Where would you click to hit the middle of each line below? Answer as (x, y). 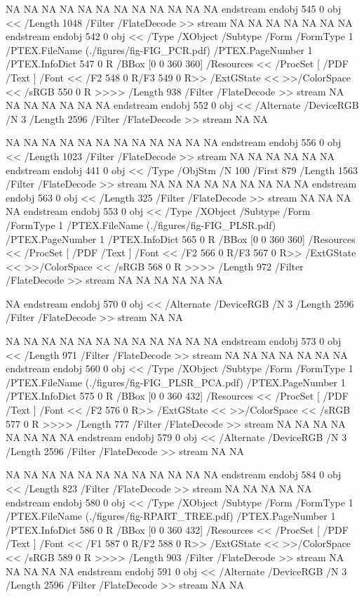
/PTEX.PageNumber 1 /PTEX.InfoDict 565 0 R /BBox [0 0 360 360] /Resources (181, 238)
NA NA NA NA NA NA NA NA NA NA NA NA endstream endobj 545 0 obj (174, 8)
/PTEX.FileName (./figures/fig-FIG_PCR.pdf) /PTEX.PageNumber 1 (159, 50)
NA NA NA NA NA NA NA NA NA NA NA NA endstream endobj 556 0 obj (174, 142)
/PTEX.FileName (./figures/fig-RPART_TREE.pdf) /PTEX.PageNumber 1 (171, 516)
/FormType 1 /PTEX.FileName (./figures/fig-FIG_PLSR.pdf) (141, 224)
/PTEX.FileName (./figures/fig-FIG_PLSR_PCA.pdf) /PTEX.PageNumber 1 (176, 382)
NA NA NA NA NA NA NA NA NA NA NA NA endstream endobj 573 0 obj (174, 341)
